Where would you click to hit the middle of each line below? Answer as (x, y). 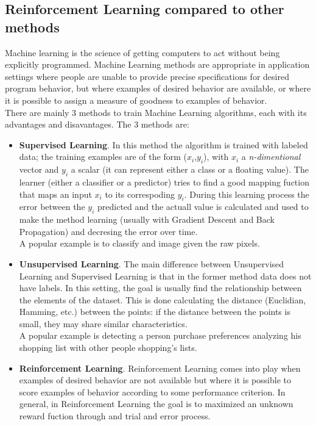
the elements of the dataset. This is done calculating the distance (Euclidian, (163, 299)
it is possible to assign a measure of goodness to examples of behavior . (136, 100)
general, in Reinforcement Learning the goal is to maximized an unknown (156, 404)
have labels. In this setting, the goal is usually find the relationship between (160, 288)
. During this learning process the (247, 194)
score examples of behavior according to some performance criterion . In (152, 392)
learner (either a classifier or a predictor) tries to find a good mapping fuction (164, 182)
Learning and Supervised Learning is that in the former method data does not (165, 276)
